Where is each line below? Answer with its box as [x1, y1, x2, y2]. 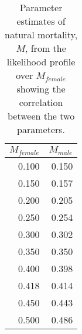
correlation [19, 95, 63, 109]
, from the [25, 41, 66, 55]
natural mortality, [5, 28, 78, 41]
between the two [7, 109, 75, 123]
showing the [16, 82, 66, 95]
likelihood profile [6, 55, 76, 68]
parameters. [17, 123, 66, 136]
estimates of [16, 14, 66, 28]
